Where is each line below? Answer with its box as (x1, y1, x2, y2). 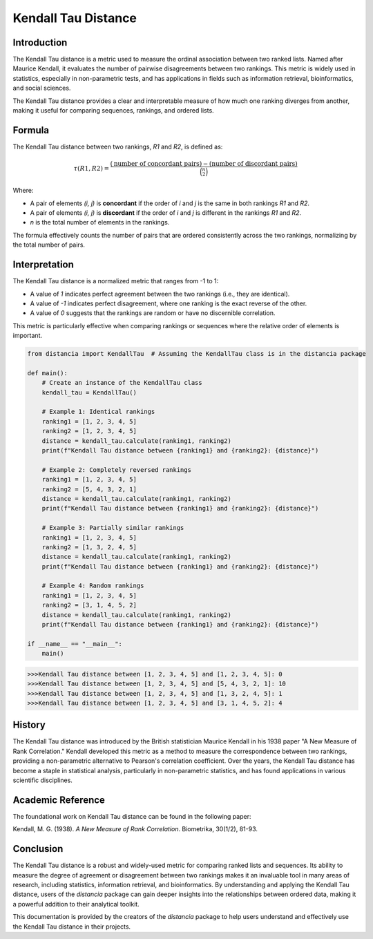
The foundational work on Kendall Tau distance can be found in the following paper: (12, 812, 251, 820)
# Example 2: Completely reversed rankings (41, 466, 191, 473)
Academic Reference (12, 794, 105, 806)
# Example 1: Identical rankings (41, 408, 155, 416)
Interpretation (12, 259, 74, 271)
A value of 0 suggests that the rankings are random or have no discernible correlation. (30, 309, 276, 317)
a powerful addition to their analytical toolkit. (12, 900, 140, 908)
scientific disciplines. (12, 776, 73, 784)
